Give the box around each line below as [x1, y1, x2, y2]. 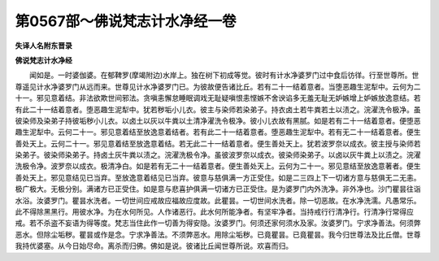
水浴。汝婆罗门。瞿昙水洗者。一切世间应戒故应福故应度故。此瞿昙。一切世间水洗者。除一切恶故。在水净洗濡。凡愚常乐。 [15, 195, 421, 205]
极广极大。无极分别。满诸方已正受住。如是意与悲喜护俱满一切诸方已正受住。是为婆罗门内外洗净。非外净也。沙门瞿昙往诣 [15, 184, 421, 194]
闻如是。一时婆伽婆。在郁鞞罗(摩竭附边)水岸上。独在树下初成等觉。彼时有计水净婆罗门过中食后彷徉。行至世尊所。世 [28, 70, 419, 80]
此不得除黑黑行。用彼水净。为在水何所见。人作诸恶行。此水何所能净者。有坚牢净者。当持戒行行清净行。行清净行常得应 [15, 207, 414, 217]
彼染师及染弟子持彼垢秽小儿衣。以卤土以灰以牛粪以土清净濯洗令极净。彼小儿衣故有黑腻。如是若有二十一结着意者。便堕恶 [15, 115, 421, 125]
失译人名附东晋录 [15, 41, 72, 50]
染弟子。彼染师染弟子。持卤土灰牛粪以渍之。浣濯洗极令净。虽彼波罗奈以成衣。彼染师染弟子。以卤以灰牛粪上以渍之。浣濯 [15, 150, 421, 160]
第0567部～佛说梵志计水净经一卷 [15, 12, 237, 30]
